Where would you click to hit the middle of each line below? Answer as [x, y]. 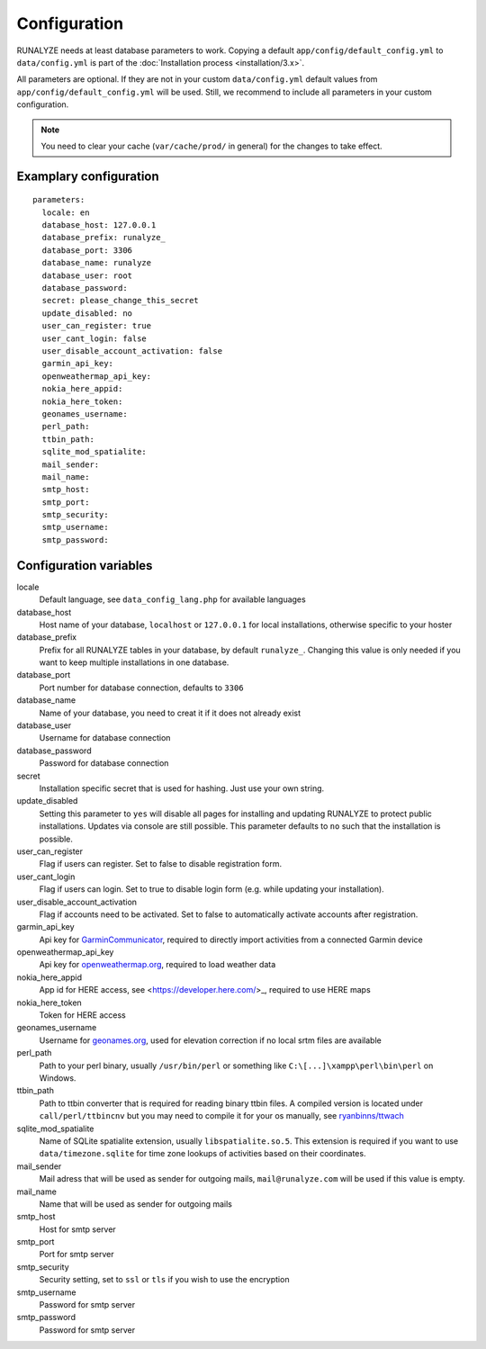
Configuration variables [85, 566]
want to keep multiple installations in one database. [134, 662]
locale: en [66, 212]
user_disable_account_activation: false [132, 351]
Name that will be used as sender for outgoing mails [136, 1204]
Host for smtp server [77, 1229]
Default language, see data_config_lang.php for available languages [172, 599]
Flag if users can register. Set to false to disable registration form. [161, 864]
